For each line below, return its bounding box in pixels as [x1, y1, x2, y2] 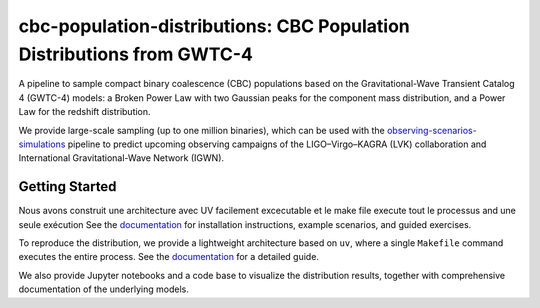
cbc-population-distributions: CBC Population [18, 15, 410, 37]
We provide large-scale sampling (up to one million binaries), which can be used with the [18, 124, 385, 136]
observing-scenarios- [386, 124, 477, 136]
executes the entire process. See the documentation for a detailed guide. [18, 251, 320, 263]
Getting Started [18, 178, 117, 195]
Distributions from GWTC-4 [18, 43, 254, 65]
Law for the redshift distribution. [18, 106, 151, 118]
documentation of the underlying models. [18, 283, 189, 295]
